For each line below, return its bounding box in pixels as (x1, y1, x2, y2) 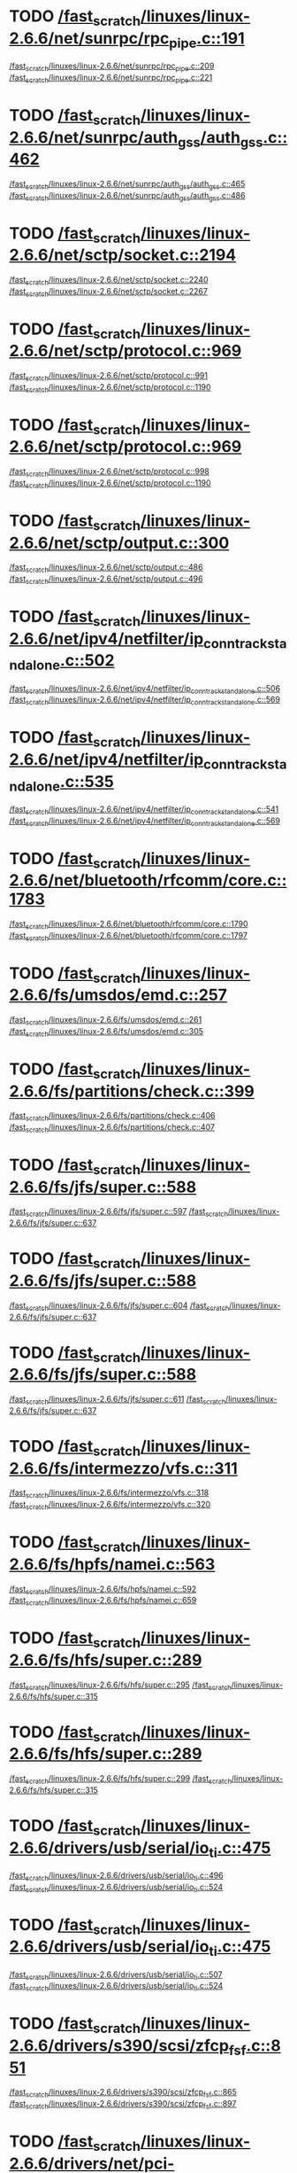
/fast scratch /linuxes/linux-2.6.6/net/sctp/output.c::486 (9, 562, 203, 575)
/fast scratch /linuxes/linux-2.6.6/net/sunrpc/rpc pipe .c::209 (9, 60, 215, 73)
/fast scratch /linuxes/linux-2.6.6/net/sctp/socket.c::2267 (9, 285, 208, 299)
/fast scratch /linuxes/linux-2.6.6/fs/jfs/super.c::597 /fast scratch (9, 1206, 228, 1219)
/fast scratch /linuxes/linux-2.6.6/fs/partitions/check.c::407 (9, 1122, 215, 1134)
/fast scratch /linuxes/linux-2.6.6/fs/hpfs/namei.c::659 (9, 1595, 197, 1608)
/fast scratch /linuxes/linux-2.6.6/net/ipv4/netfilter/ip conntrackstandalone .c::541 (9, 804, 279, 816)
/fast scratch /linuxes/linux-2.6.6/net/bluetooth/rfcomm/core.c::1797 (9, 930, 247, 943)
